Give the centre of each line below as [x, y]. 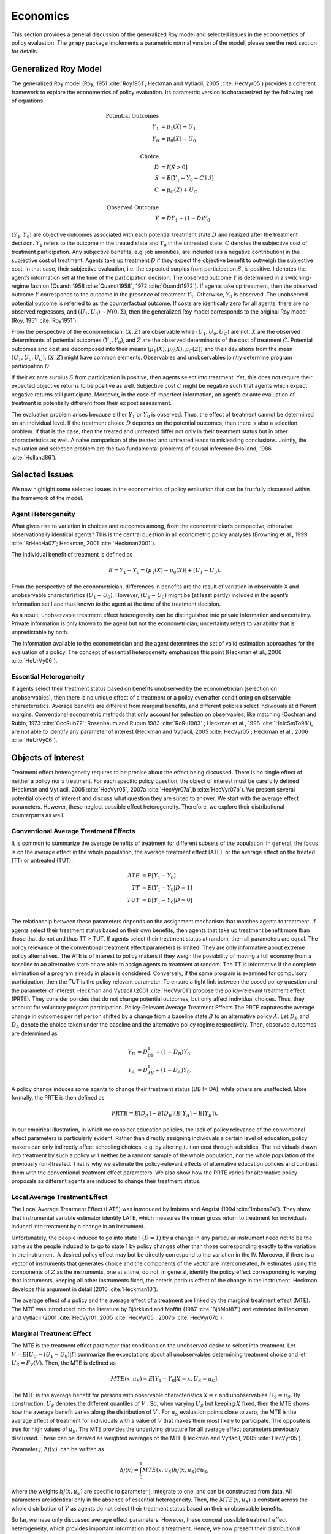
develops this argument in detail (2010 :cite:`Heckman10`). [85, 1289]
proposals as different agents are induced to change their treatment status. [106, 1181]
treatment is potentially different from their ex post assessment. [91, 403]
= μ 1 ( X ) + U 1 [178, 127]
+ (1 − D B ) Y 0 [173, 1052]
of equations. [28, 101]
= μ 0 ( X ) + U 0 [178, 139]
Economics [40, 16]
